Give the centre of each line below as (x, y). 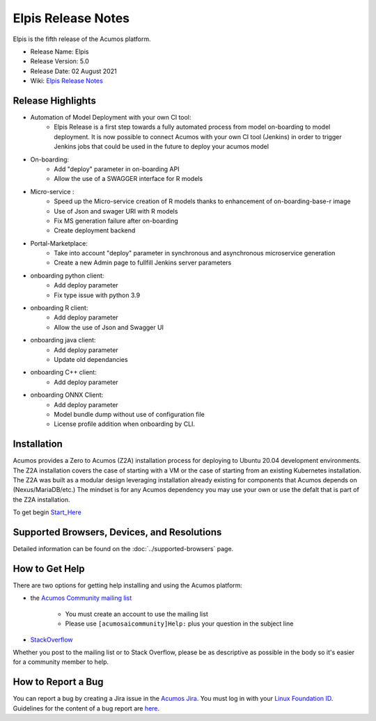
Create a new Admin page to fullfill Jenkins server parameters (143, 263)
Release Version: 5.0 (60, 61)
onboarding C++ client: (63, 372)
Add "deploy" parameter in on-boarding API (117, 169)
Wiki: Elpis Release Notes (67, 81)
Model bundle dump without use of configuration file (130, 414)
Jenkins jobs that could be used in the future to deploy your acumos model (162, 147)
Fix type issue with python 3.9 (97, 295)
